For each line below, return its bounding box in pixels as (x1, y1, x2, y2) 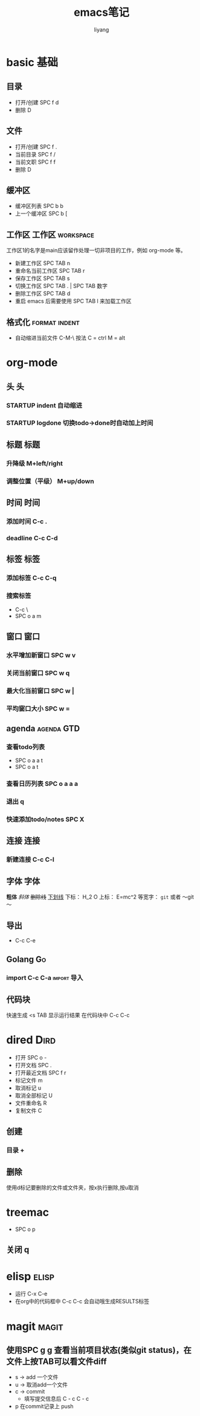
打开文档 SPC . (15, 1062, 52, 1069)
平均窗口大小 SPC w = (6, 704, 71, 713)
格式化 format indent (6, 317, 80, 327)
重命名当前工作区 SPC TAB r (15, 267, 85, 275)
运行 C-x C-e (15, 1290, 48, 1298)
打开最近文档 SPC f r (15, 1069, 66, 1076)
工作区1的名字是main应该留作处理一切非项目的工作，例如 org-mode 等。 (6, 247, 186, 254)
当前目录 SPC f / (15, 150, 56, 158)
